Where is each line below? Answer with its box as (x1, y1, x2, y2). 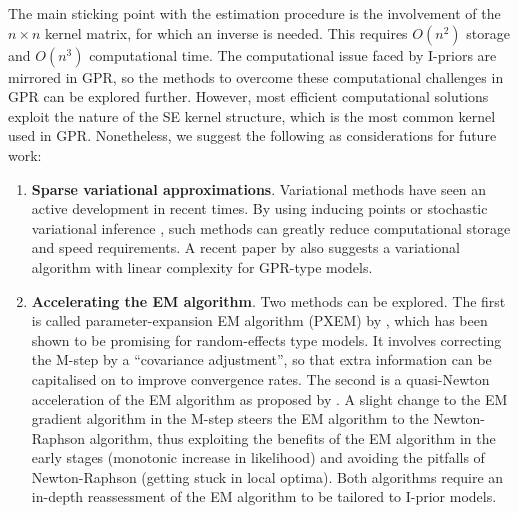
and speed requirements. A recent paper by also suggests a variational (31, 237, 460, 258)
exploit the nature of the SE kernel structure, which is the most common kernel (8, 105, 496, 126)
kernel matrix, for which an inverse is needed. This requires (45, 22, 408, 43)
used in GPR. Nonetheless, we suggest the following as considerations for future (8, 125, 497, 146)
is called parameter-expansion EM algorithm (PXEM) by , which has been (31, 310, 488, 331)
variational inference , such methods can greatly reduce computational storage (31, 217, 511, 238)
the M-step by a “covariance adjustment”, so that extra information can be (31, 349, 492, 370)
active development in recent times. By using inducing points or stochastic (31, 198, 488, 219)
